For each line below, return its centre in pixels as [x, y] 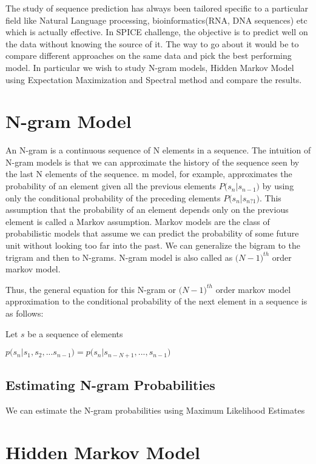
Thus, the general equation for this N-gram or [91, 289]
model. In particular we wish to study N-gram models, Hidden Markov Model [150, 67]
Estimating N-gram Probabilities [110, 385]
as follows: [25, 313]
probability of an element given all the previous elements [111, 186]
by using [278, 186]
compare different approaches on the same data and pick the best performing [149, 55]
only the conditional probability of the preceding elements [113, 197]
